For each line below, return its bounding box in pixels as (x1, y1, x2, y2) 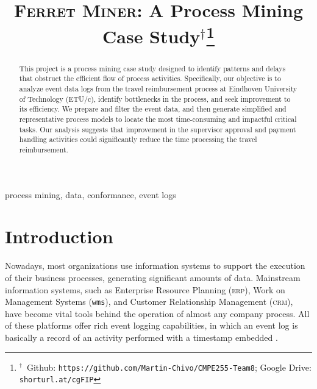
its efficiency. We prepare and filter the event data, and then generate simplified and (19, 104, 287, 114)
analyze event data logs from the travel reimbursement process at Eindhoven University (19, 84, 297, 93)
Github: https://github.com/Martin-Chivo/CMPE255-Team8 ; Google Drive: (26, 360, 312, 373)
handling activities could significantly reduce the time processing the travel (19, 134, 257, 145)
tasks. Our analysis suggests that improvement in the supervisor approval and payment (19, 124, 296, 134)
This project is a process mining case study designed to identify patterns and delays (19, 63, 286, 73)
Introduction (5, 224, 113, 249)
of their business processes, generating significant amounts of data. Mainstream (5, 271, 301, 284)
